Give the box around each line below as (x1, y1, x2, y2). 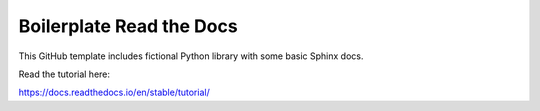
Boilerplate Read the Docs (18, 15, 239, 37)
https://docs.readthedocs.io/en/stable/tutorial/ (18, 86, 210, 99)
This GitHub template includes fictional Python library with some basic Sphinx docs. (18, 50, 364, 62)
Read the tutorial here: (18, 68, 110, 80)
